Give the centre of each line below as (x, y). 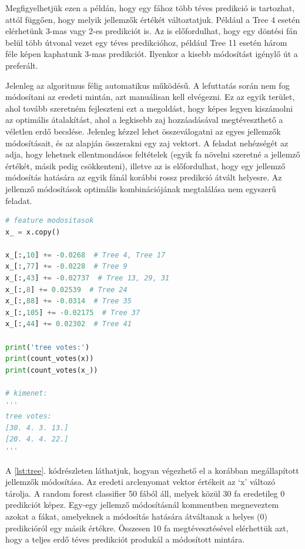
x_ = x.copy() (33, 232)
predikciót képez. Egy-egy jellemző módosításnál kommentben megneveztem (142, 505)
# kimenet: (26, 393)
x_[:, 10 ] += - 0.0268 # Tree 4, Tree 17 (86, 255)
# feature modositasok (50, 221)
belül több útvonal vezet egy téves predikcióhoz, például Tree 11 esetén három (146, 42)
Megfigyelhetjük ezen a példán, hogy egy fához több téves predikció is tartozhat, (150, 8)
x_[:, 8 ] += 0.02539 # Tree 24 (66, 289)
